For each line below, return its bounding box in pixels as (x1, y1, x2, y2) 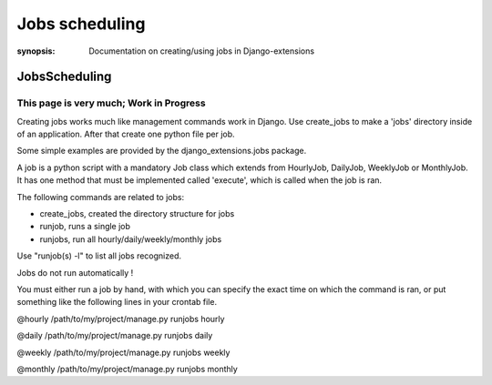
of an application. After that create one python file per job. (16, 128, 236, 140)
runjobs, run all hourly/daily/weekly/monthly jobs (39, 233, 222, 245)
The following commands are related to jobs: (16, 191, 185, 202)
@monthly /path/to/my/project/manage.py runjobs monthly (16, 363, 239, 374)
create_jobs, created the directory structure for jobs (39, 208, 235, 219)
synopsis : (16, 46, 56, 56)
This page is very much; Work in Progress (16, 96, 206, 109)
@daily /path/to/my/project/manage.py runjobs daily (16, 330, 213, 341)
